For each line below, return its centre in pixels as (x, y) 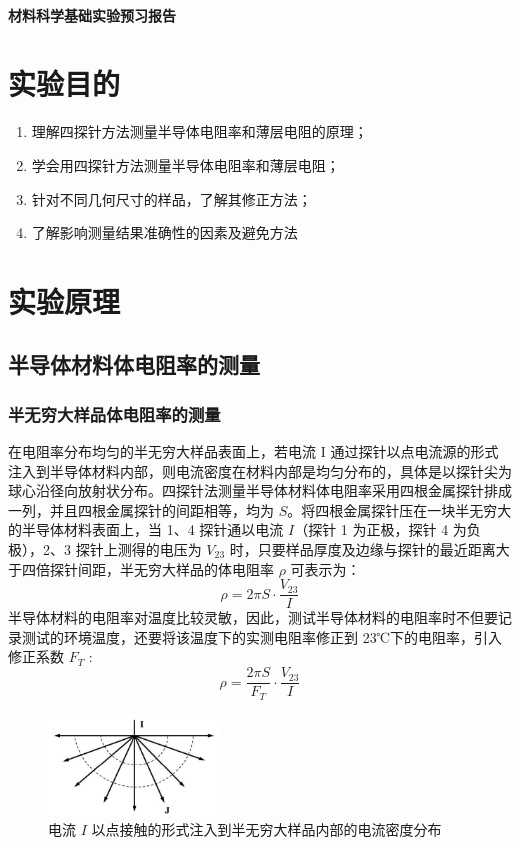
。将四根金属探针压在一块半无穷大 (399, 509)
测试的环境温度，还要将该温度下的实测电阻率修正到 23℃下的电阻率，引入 (261, 636)
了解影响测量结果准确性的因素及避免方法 (164, 232)
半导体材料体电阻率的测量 (134, 364)
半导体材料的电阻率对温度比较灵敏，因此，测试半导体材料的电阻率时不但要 (253, 617)
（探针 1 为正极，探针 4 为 (380, 529)
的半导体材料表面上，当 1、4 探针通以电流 (146, 529)
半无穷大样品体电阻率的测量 (114, 413)
